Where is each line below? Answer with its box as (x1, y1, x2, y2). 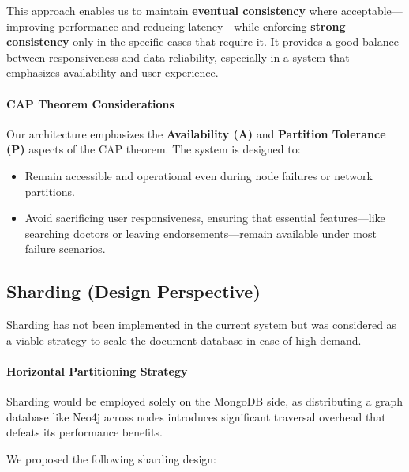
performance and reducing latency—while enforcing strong (58, 17, 346, 34)
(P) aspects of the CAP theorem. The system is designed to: (6, 141, 301, 157)
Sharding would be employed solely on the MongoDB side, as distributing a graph (6, 393, 403, 410)
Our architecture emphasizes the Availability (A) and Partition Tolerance (6, 125, 386, 142)
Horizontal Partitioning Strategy (6, 362, 188, 379)
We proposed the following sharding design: (6, 450, 216, 466)
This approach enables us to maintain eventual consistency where (6, 2, 338, 18)
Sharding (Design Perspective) (6, 279, 261, 304)
